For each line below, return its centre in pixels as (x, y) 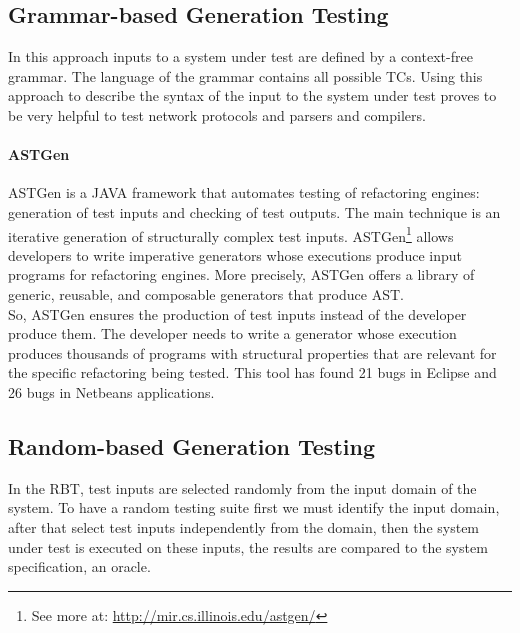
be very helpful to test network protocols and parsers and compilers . (217, 114)
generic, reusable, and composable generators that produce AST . (206, 294)
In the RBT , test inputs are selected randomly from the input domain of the (242, 487)
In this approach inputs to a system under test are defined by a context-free (240, 56)
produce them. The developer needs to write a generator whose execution (232, 333)
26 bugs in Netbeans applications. (111, 391)
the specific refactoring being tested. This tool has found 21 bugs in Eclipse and (252, 372)
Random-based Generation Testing (191, 445)
